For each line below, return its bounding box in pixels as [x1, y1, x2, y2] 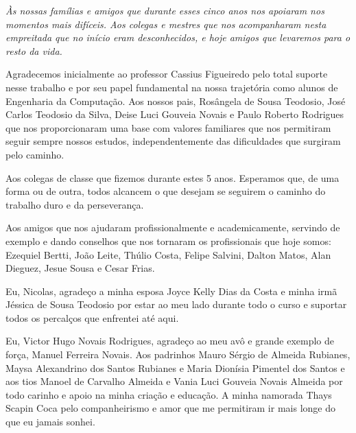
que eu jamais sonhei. [5, 414, 95, 429]
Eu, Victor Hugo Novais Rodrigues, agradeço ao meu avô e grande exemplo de [5, 333, 334, 348]
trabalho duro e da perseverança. [5, 197, 144, 211]
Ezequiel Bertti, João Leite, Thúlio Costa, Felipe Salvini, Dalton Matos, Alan [5, 247, 331, 261]
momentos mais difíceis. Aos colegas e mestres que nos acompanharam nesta [5, 16, 327, 31]
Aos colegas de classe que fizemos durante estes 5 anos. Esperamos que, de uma [5, 170, 340, 185]
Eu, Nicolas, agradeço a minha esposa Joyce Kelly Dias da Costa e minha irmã [5, 283, 337, 298]
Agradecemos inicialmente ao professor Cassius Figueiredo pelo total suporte [5, 67, 328, 81]
